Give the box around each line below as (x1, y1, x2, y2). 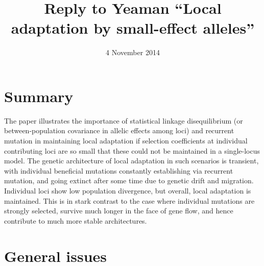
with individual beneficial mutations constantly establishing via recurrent (4, 165, 233, 176)
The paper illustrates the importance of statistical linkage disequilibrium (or (4, 115, 243, 126)
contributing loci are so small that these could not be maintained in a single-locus (4, 145, 260, 156)
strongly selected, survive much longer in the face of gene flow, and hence (4, 205, 233, 216)
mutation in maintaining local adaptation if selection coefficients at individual (4, 135, 248, 146)
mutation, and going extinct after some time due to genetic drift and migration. (4, 175, 254, 186)
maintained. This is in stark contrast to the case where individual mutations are (4, 195, 255, 206)
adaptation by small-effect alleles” (11, 17, 255, 38)
